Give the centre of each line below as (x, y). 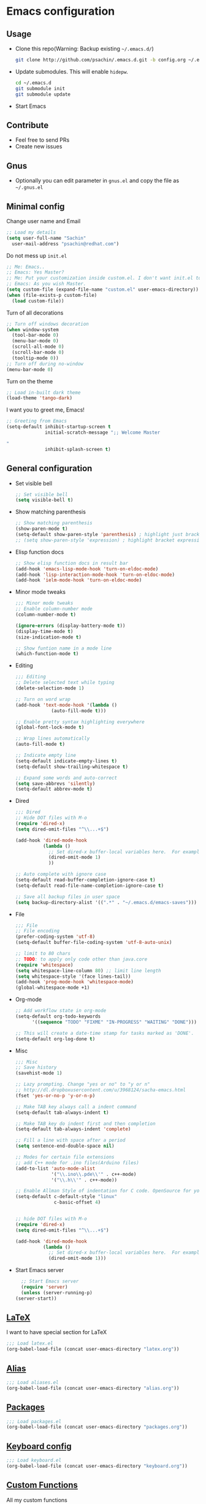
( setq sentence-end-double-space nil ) (65, 1146)
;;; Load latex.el (30, 1344)
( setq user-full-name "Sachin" (46, 238)
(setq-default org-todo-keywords (58, 1016)
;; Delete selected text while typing (65, 683)
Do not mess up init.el (37, 255)
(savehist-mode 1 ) (39, 1073)
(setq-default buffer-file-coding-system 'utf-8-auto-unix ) (93, 943)
